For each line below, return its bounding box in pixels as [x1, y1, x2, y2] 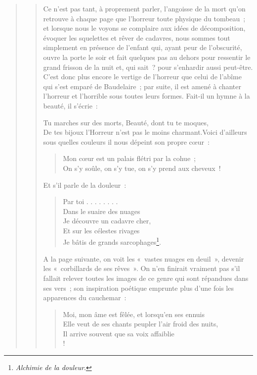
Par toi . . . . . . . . [63, 196, 118, 207]
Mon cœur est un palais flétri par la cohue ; [63, 153, 196, 163]
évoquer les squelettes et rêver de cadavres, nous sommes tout [43, 32, 230, 43]
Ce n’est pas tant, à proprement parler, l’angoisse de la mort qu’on [43, 3, 246, 13]
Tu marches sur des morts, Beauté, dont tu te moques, [43, 117, 209, 127]
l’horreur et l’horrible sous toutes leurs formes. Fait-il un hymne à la [43, 91, 250, 101]
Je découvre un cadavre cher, [63, 215, 151, 226]
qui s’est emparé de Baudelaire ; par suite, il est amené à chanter [43, 81, 241, 91]
